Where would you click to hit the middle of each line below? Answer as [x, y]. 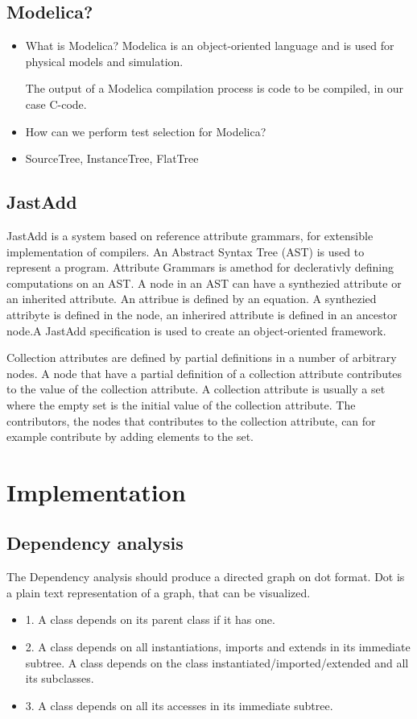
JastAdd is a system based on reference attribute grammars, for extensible [190, 235]
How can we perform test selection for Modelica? [146, 131]
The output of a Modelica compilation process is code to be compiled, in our [215, 88]
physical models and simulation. [104, 61]
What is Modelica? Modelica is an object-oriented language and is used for [210, 46]
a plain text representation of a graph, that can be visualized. [159, 592]
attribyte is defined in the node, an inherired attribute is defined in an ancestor [202, 314]
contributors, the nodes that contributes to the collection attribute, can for [191, 420]
